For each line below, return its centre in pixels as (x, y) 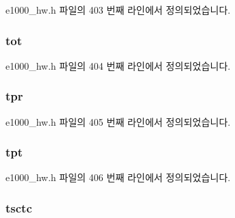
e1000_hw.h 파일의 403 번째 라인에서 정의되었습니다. (118, 10)
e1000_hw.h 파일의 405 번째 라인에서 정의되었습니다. (118, 121)
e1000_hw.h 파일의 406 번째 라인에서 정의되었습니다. (118, 177)
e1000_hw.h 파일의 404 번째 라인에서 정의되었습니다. (118, 65)
